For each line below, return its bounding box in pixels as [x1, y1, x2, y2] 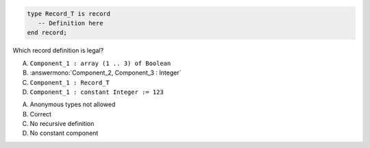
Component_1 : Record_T [29, 79, 110, 86]
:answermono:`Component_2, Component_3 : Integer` [29, 69, 182, 77]
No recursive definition [29, 120, 95, 128]
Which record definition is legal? [12, 47, 104, 55]
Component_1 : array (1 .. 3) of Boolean [29, 59, 171, 67]
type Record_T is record [27, 10, 111, 17]
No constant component [29, 129, 99, 137]
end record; [27, 29, 68, 37]
